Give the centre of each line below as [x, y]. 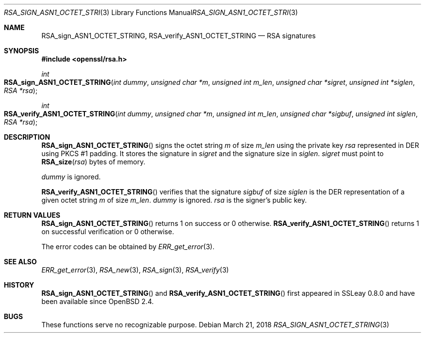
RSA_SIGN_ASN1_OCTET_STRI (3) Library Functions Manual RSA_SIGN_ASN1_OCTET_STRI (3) [151, 12]
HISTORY [19, 285]
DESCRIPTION [27, 137]
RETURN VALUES [32, 215]
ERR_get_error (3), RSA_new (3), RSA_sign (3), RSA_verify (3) [135, 270]
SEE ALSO [20, 262]
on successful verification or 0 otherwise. [108, 232]
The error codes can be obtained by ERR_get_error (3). [128, 247]
